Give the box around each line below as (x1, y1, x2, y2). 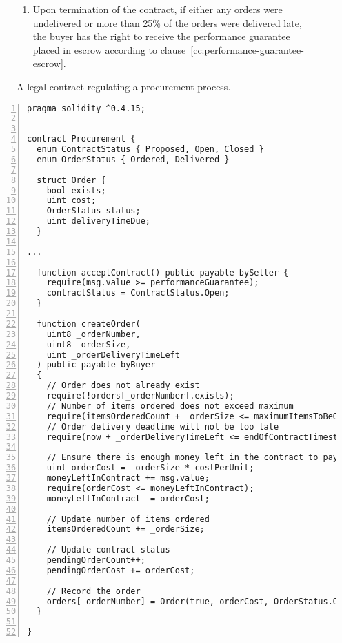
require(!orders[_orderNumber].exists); (46, 391, 234, 401)
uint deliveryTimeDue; (46, 216, 150, 227)
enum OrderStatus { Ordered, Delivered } (37, 154, 230, 164)
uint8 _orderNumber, (46, 329, 141, 339)
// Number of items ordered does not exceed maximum (46, 401, 294, 411)
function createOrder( (37, 318, 141, 329)
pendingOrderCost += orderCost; (46, 565, 195, 575)
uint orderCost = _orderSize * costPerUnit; (46, 463, 254, 473)
